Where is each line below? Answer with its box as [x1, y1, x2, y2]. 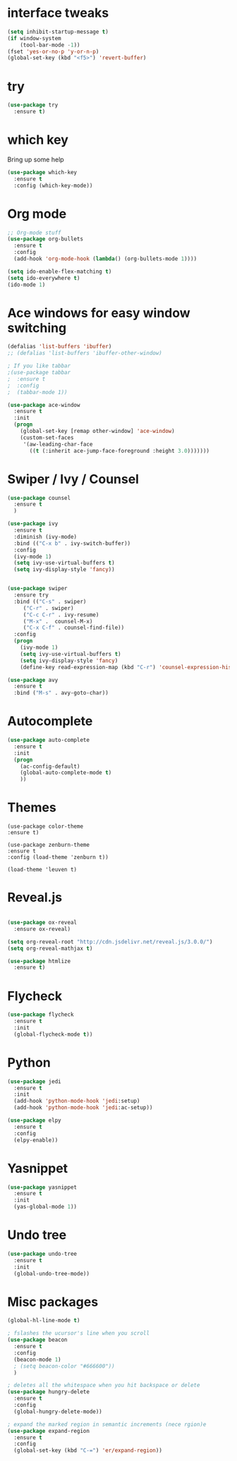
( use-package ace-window [7, 401, 80, 408]
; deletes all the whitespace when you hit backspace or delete [7, 1382, 200, 1389]
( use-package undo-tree [7, 1250, 78, 1257]
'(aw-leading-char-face [23, 441, 93, 448]
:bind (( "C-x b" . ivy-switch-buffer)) [13, 539, 131, 547]
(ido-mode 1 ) [7, 281, 46, 288]
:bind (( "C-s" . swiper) [13, 598, 87, 605]
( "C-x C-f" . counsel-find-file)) [23, 624, 125, 632]
